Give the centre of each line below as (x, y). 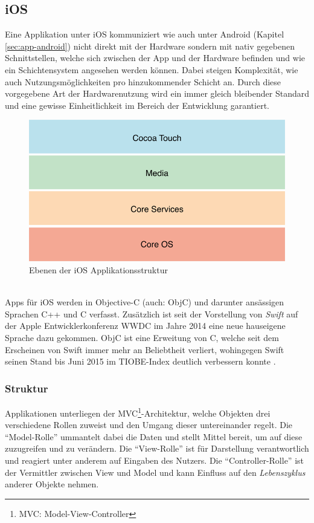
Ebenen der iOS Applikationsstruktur (98, 269)
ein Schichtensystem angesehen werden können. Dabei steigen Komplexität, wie (152, 69)
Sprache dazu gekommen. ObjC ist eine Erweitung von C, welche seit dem (142, 337)
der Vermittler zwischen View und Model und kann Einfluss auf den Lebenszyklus (155, 472)
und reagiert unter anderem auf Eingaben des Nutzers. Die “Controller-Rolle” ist (154, 460)
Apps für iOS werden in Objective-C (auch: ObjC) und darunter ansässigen (145, 302)
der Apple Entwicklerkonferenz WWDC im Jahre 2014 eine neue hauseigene (145, 326)
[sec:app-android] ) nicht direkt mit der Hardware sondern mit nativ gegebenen (150, 46)
